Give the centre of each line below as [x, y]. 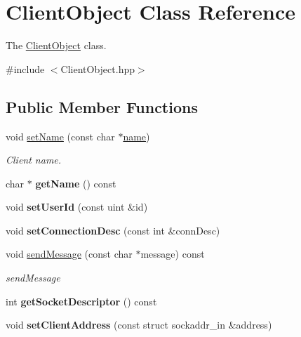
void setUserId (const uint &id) [77, 207]
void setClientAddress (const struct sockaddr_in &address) [139, 325]
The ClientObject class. [56, 45]
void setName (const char [60, 136]
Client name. [34, 160]
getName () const [76, 183]
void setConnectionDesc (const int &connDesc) [113, 230]
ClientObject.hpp [98, 68]
